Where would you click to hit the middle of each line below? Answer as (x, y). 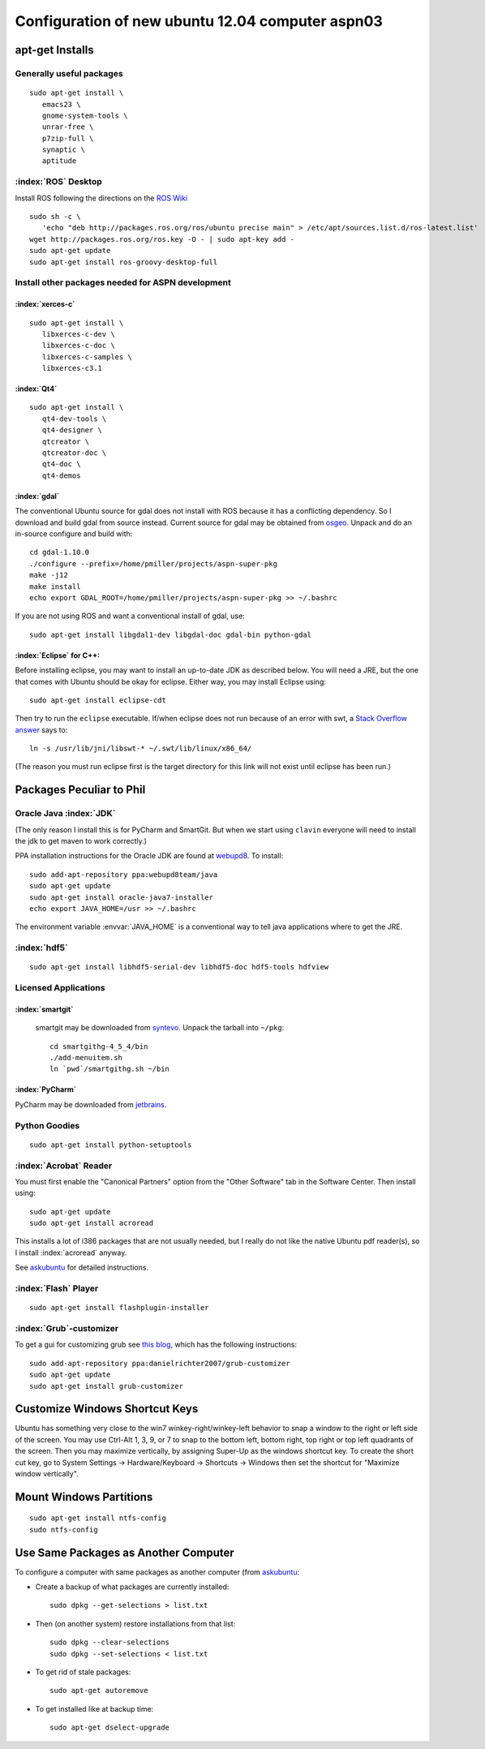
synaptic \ (63, 150)
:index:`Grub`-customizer (67, 1328)
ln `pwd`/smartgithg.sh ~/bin (110, 1069)
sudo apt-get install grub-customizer (107, 1386)
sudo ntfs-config (64, 1530)
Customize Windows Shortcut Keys (107, 1409)
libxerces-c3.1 (72, 368)
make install (55, 587)
